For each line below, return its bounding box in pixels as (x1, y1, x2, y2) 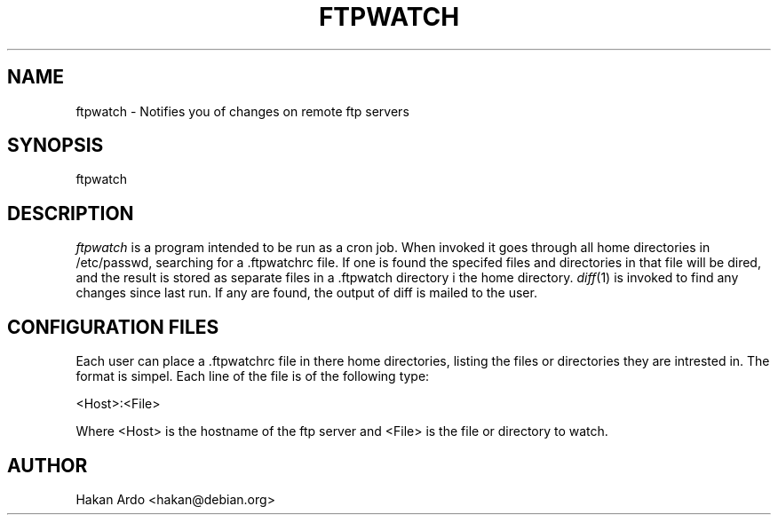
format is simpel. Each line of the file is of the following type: (75, 368, 430, 384)
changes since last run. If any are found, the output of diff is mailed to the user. (75, 285, 537, 301)
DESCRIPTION (7, 202, 134, 225)
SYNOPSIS (7, 134, 104, 157)
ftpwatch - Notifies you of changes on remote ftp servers (75, 103, 409, 119)
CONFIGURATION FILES (7, 315, 219, 338)
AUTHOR (7, 454, 88, 477)
